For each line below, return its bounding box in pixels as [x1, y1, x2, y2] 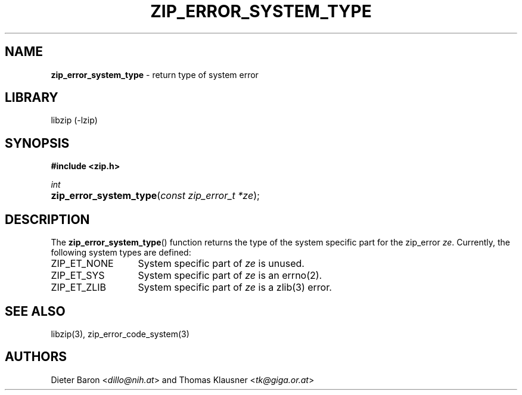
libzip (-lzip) [51, 115, 98, 126]
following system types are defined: [51, 247, 191, 258]
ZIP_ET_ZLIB [51, 281, 107, 294]
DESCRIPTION [5, 212, 90, 227]
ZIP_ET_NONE [51, 257, 114, 270]
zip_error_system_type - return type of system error [51, 69, 259, 80]
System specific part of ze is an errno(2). [138, 269, 322, 282]
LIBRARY [5, 90, 58, 105]
